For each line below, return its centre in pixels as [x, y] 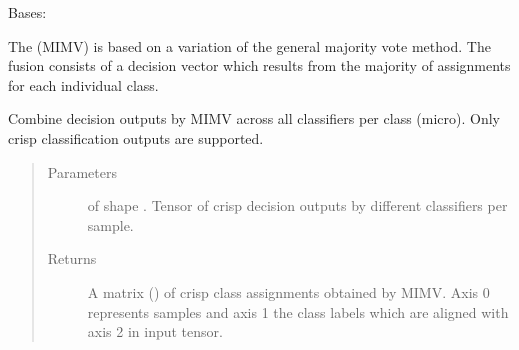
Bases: [27, 12]
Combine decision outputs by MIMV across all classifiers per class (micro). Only [254, 118]
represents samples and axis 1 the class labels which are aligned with [298, 311]
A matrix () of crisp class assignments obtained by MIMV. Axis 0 [288, 291]
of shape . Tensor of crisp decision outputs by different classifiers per [297, 205]
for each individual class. [83, 84]
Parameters [82, 171]
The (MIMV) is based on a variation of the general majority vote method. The [249, 45]
